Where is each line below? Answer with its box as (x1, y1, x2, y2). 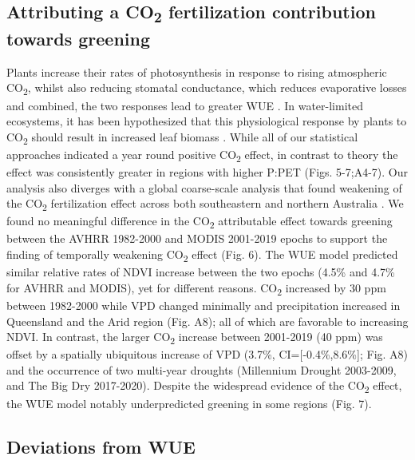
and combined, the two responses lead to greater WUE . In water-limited (6, 97, 363, 113)
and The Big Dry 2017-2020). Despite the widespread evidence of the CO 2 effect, (6, 377, 402, 396)
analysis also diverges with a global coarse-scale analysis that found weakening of (6, 179, 402, 196)
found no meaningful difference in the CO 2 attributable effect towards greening (6, 212, 393, 232)
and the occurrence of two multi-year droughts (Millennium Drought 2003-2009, (6, 361, 397, 378)
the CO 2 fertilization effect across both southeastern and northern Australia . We (6, 195, 404, 214)
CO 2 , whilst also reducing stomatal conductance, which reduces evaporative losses (6, 79, 407, 98)
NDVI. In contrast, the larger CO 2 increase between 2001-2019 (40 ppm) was (6, 328, 383, 347)
